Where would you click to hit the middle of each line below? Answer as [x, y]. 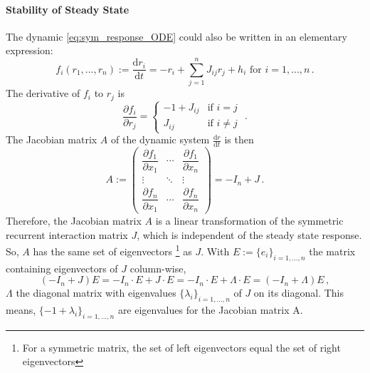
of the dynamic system [160, 139]
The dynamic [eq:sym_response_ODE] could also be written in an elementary [176, 36]
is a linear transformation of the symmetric [249, 221]
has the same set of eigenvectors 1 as [112, 250]
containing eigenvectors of [62, 268]
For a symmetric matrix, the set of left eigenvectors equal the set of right [181, 347]
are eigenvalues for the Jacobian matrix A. [210, 310]
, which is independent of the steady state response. [249, 234]
